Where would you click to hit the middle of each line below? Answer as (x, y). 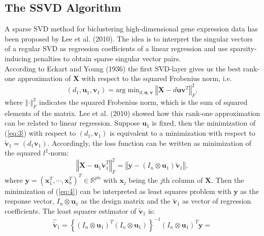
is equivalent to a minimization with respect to (183, 133)
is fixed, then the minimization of (204, 123)
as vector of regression (217, 201)
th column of (183, 180)
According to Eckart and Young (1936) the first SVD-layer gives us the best (123, 68)
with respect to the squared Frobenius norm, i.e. (157, 78)
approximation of (44, 78)
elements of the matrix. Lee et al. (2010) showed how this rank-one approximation (133, 113)
